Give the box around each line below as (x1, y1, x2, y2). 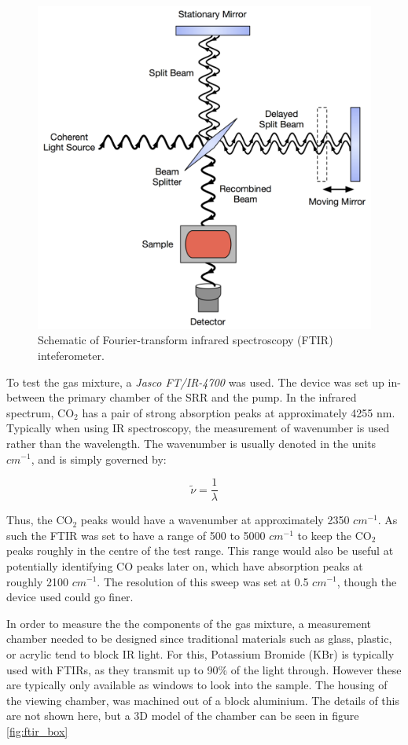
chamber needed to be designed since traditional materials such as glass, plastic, (6, 630, 392, 647)
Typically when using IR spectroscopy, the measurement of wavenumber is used (6, 420, 390, 436)
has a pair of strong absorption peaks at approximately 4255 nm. (82, 404, 395, 420)
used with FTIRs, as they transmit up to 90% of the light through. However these (6, 661, 402, 677)
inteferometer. (38, 347, 105, 363)
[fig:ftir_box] (6, 722, 68, 739)
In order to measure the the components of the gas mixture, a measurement (6, 615, 372, 631)
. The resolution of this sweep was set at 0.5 (97, 573, 309, 589)
